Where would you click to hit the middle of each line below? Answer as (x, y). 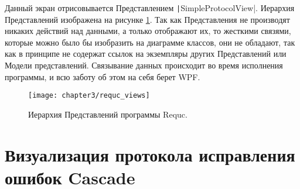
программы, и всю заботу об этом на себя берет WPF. (103, 76)
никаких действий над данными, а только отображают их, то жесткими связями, (148, 31)
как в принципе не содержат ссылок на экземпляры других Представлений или (146, 54)
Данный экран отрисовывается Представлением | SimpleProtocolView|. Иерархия (150, 8)
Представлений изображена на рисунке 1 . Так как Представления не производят (147, 19)
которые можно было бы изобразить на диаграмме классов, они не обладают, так (150, 42)
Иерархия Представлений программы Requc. (108, 114)
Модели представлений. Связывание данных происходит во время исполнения (144, 65)
